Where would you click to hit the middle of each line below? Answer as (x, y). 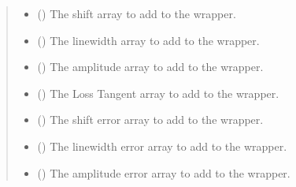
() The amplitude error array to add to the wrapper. (164, 172)
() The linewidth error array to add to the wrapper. (162, 146)
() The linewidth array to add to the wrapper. (148, 40)
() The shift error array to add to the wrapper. (150, 120)
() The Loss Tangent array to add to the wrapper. (158, 93)
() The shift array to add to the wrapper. (137, 13)
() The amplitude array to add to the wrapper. (150, 67)
